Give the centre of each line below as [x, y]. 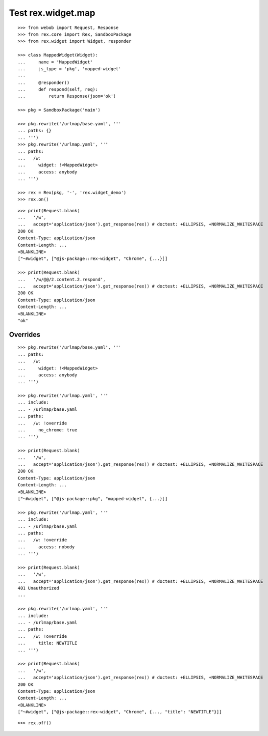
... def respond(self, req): [58, 89]
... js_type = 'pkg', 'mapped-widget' [70, 69]
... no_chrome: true [48, 430]
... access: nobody [46, 547]
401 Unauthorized [38, 588]
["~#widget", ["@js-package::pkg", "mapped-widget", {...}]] [93, 498]
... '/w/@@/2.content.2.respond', [62, 279]
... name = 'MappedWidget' [55, 62]
